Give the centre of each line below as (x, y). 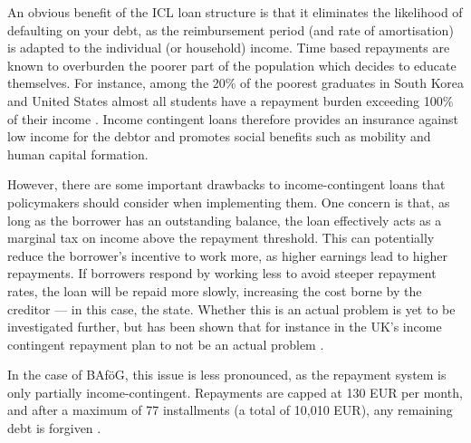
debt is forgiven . (54, 428)
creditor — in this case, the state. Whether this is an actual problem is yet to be (231, 308)
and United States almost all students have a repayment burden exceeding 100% (231, 100)
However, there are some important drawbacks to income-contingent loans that (226, 184)
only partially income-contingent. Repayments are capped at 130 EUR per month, (235, 392)
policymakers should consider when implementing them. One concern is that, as (229, 202)
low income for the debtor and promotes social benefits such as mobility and (219, 136)
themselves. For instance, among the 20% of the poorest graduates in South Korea (235, 83)
